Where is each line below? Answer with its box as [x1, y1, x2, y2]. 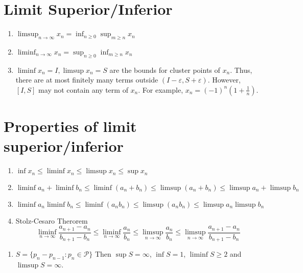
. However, [207, 74, 241, 85]
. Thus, [230, 64, 252, 75]
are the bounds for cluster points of [109, 64, 220, 75]
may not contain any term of [38, 84, 128, 95]
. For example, [138, 84, 183, 95]
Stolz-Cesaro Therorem [15, 215, 88, 226]
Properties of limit [4, 116, 137, 137]
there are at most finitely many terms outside [15, 74, 158, 85]
